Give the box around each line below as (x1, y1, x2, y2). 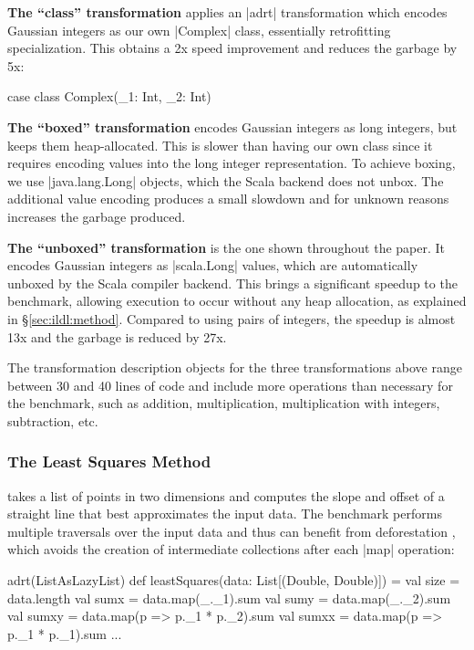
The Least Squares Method (7, 450, 211, 473)
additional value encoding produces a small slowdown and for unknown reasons (7, 189, 449, 208)
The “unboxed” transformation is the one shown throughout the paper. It (7, 237, 446, 257)
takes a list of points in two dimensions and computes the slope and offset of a (7, 486, 445, 505)
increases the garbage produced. (7, 206, 186, 225)
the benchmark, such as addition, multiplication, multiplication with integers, (7, 393, 440, 413)
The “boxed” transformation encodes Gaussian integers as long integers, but (7, 117, 458, 136)
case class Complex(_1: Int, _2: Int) (7, 87, 211, 106)
